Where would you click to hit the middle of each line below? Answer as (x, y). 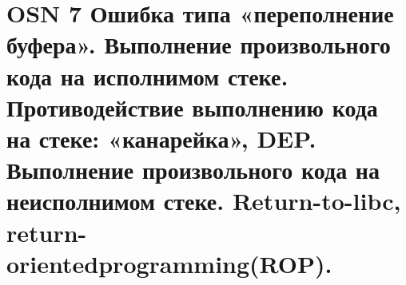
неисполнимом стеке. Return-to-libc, (204, 201)
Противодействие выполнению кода (192, 107)
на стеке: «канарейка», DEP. (161, 138)
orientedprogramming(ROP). (169, 263)
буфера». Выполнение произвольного (199, 44)
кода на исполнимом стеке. (147, 75)
